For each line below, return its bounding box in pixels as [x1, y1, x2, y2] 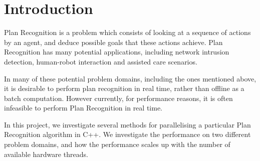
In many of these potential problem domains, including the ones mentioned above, [4, 73, 256, 83]
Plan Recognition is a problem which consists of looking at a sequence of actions [4, 27, 251, 37]
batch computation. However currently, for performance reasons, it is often [4, 92, 233, 103]
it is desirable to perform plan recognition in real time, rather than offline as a [4, 83, 244, 93]
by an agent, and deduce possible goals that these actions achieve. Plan [4, 36, 223, 47]
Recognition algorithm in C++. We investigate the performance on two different [4, 129, 251, 139]
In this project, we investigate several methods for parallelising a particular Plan [4, 119, 251, 129]
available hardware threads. [4, 148, 88, 159]
